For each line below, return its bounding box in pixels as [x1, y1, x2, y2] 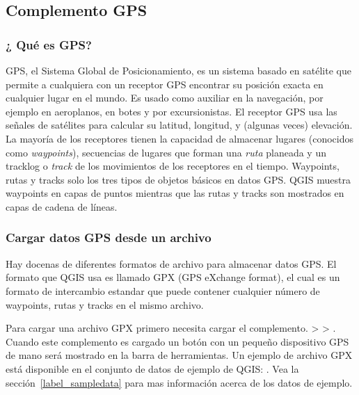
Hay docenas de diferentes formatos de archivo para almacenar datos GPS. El [6, 256, 337, 271]
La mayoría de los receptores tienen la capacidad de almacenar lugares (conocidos [6, 131, 353, 145]
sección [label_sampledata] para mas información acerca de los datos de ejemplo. [6, 375, 353, 389]
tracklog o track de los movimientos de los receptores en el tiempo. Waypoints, [6, 159, 340, 173]
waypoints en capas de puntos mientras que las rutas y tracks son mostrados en [6, 186, 344, 200]
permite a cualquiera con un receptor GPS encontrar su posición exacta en [6, 76, 324, 91]
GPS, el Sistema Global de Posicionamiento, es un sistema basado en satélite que [6, 63, 351, 77]
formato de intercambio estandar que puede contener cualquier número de [6, 283, 320, 298]
